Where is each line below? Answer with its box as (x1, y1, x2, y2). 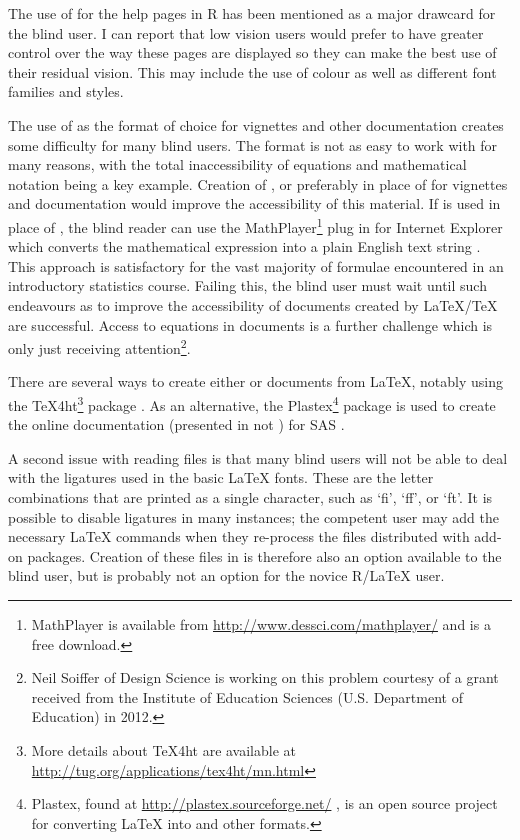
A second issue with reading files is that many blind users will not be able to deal (8, 447, 508, 468)
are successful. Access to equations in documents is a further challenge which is (8, 314, 493, 335)
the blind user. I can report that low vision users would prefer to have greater (8, 22, 484, 43)
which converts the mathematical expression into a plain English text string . (8, 236, 481, 257)
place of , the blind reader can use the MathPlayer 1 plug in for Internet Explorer (8, 213, 503, 237)
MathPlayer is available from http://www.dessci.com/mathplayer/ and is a (31, 614, 491, 634)
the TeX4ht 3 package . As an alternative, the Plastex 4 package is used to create (8, 392, 496, 415)
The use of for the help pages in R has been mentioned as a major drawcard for (8, 3, 496, 23)
